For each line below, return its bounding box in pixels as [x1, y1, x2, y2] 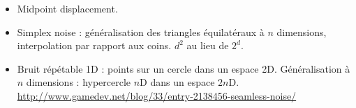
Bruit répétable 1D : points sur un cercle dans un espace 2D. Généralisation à [17, 61, 350, 75]
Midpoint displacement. [17, 1, 118, 15]
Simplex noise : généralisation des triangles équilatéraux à [17, 24, 265, 39]
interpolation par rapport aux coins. [17, 38, 172, 53]
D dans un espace [140, 75, 215, 89]
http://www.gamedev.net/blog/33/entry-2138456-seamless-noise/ [17, 88, 297, 102]
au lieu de [186, 38, 229, 53]
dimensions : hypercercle [26, 75, 131, 89]
